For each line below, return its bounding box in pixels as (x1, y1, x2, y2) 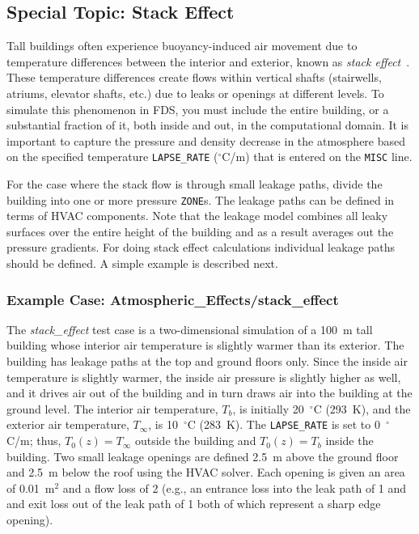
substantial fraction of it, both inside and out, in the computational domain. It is (6, 117, 409, 133)
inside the (325, 432, 374, 449)
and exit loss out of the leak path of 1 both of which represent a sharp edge (6, 495, 381, 512)
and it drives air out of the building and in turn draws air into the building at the (6, 384, 413, 401)
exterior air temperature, (6, 416, 129, 433)
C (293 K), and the (313, 400, 411, 417)
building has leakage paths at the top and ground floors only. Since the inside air (6, 353, 408, 370)
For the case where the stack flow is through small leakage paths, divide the (6, 176, 383, 193)
